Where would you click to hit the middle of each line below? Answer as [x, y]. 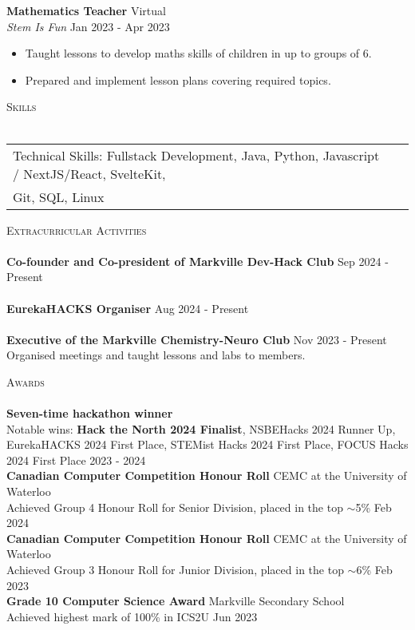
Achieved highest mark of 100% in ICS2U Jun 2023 [132, 616]
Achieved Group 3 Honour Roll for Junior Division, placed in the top [175, 570]
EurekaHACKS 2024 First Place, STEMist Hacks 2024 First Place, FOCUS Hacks [207, 444]
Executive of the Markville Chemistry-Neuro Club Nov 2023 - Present [197, 339]
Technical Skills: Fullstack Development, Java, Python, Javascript [196, 155]
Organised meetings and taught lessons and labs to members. [156, 355]
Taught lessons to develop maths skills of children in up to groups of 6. [198, 53]
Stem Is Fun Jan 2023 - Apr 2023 [88, 26]
